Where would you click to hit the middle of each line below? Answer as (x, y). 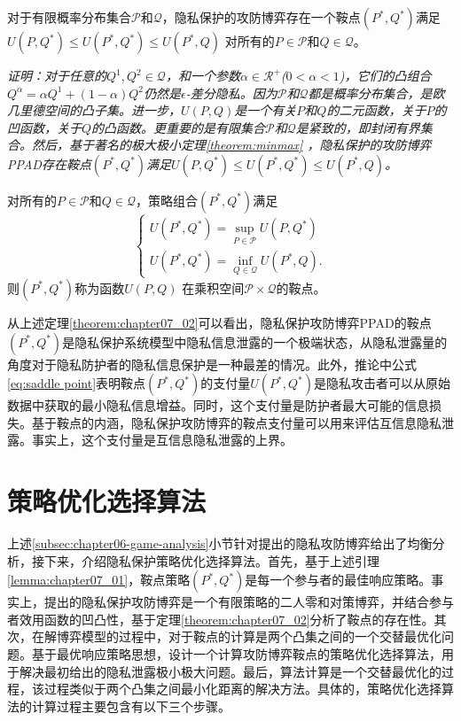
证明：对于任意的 (57, 75)
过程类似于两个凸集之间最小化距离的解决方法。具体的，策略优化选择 (242, 689)
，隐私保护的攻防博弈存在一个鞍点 (261, 17)
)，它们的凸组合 (385, 75)
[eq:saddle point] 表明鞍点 (77, 383)
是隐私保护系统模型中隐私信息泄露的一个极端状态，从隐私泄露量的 (255, 341)
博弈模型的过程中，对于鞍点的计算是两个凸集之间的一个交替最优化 (249, 636)
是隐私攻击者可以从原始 (382, 383)
